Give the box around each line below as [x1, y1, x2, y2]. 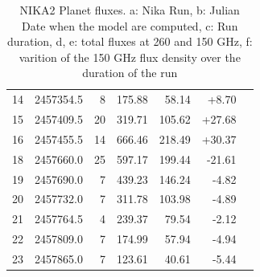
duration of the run [82, 64, 178, 81]
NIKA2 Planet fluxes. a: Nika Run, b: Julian [19, 2, 240, 18]
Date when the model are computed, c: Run [22, 17, 238, 34]
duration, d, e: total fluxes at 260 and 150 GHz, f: [6, 33, 253, 50]
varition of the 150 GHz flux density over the [19, 48, 241, 65]
